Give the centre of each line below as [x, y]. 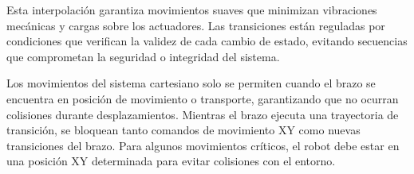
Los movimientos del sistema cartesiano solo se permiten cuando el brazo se [191, 83]
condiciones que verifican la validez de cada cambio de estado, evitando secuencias [207, 41]
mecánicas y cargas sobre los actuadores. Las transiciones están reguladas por [196, 25]
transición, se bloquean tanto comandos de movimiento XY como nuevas [183, 130]
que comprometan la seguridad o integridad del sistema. [143, 56]
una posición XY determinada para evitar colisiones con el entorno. [171, 161]
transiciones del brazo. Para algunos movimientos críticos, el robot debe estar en [203, 145]
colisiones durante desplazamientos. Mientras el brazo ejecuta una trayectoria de [203, 114]
